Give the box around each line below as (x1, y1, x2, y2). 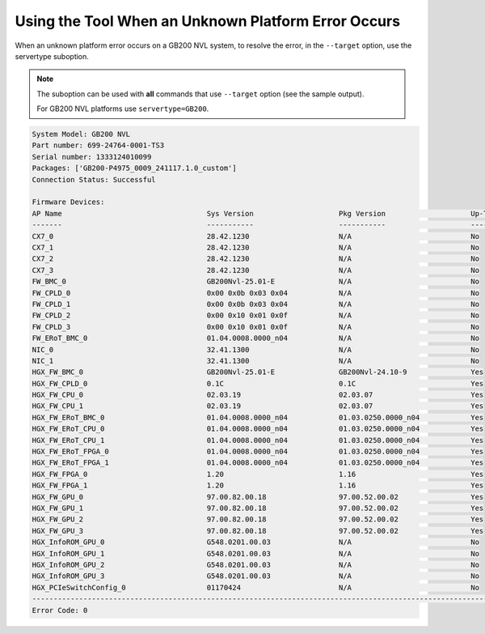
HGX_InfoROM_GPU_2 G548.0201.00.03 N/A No (32, 560, 480, 569)
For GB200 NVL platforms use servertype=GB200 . (36, 104, 209, 113)
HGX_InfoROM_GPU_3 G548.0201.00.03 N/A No (32, 572, 480, 581)
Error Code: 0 (32, 606, 88, 615)
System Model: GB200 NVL (32, 130, 131, 139)
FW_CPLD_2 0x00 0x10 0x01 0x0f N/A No (32, 311, 480, 320)
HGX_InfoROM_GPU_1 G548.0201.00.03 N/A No (32, 549, 480, 558)
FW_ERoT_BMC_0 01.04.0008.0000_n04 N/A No (32, 334, 480, 343)
